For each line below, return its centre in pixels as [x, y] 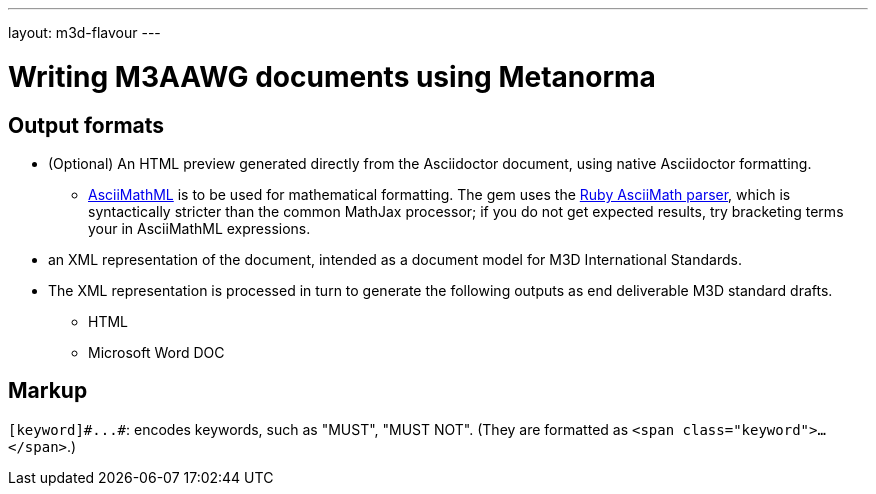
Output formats [86, 125]
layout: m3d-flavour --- [84, 32]
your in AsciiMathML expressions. [199, 228]
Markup [48, 391]
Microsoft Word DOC [156, 352]
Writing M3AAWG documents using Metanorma [332, 76]
